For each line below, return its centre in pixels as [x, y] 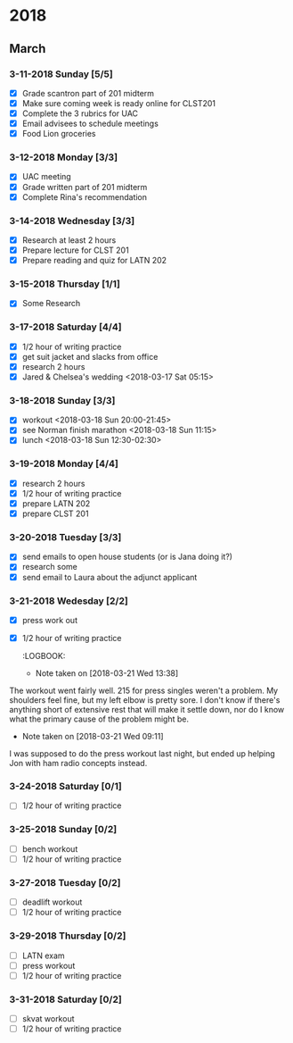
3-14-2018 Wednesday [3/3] [72, 221]
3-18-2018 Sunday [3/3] [62, 400]
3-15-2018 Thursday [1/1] [65, 284]
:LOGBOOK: [44, 656]
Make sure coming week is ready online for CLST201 [119, 103]
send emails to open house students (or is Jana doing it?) [127, 557]
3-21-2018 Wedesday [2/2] [69, 601]
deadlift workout [52, 902]
